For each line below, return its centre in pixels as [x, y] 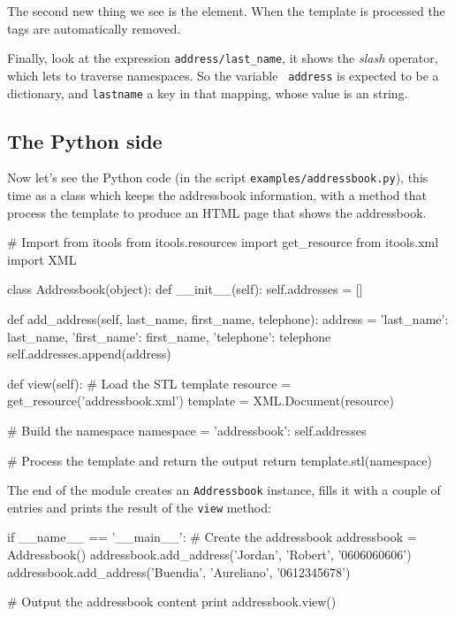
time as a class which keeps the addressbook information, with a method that [217, 195]
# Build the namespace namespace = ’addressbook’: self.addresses [187, 430]
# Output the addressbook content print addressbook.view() [172, 602]
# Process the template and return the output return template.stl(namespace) [220, 460]
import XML [42, 259]
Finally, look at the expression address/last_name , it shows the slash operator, [223, 58]
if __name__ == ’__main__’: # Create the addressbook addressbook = [212, 537]
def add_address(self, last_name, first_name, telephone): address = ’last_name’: [228, 318]
